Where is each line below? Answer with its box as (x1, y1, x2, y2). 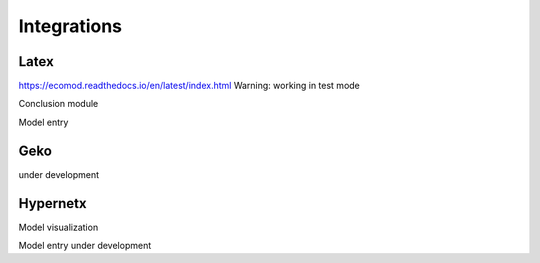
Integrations (18, 15, 123, 37)
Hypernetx (18, 195, 87, 212)
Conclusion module (18, 98, 99, 110)
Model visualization (18, 221, 99, 233)
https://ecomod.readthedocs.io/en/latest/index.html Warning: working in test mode (18, 80, 360, 92)
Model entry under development (18, 240, 152, 252)
